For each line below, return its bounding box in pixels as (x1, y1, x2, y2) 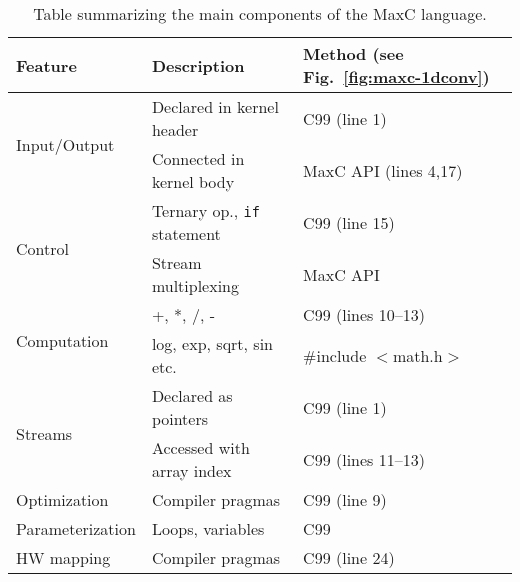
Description (151, 53, 245, 77)
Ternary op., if (151, 199, 260, 222)
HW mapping (16, 546, 111, 569)
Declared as (151, 384, 233, 407)
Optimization (16, 488, 109, 511)
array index (151, 459, 232, 482)
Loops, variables (151, 517, 265, 540)
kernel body (151, 170, 235, 193)
